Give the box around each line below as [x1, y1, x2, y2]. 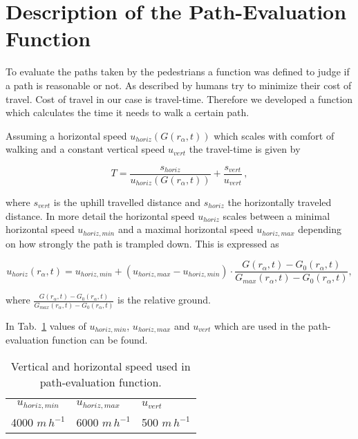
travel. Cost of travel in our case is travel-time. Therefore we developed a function [6, 91, 353, 106]
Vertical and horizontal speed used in [10, 357, 191, 374]
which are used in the [214, 318, 305, 333]
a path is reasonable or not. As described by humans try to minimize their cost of [6, 77, 352, 92]
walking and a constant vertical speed [6, 142, 165, 156]
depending [298, 222, 341, 236]
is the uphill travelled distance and [53, 194, 200, 209]
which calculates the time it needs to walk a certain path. [6, 105, 249, 120]
